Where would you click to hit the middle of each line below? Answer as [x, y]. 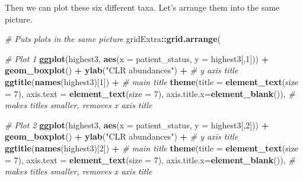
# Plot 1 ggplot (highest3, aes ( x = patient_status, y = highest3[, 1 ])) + [137, 58]
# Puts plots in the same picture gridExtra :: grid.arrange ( [113, 39]
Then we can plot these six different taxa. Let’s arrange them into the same [142, 7]
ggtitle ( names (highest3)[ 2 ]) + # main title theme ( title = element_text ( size [152, 148]
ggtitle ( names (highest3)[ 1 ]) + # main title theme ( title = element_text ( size [152, 81]
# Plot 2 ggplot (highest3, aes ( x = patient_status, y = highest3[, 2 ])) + [137, 125]
